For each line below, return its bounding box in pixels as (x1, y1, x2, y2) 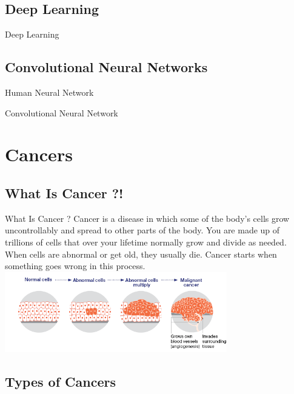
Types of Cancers (5, 372, 116, 390)
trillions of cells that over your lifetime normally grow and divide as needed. (5, 235, 287, 248)
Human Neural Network (5, 86, 94, 98)
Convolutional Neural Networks (5, 58, 208, 76)
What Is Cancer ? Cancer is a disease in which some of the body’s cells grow (5, 212, 290, 224)
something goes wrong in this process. (5, 259, 145, 272)
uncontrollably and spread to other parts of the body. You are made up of (5, 224, 280, 236)
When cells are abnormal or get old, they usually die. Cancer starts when (5, 247, 277, 260)
